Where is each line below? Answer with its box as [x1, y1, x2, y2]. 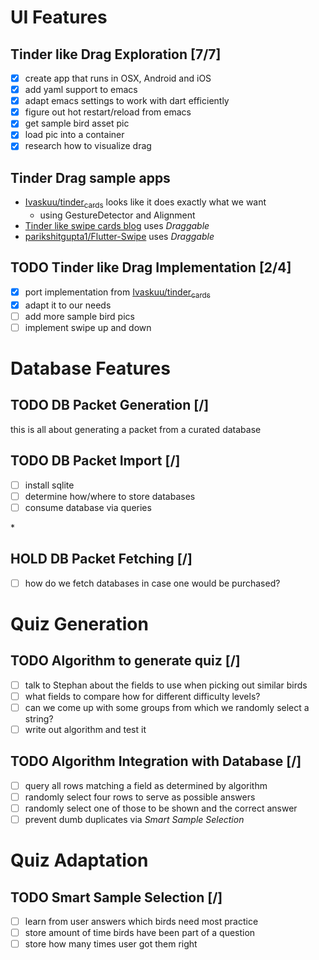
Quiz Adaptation [10, 849, 149, 872]
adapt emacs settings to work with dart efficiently [24, 95, 230, 107]
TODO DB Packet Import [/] [10, 452, 181, 470]
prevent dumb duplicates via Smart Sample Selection [24, 813, 245, 825]
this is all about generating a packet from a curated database [10, 423, 262, 435]
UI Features [10, 6, 108, 29]
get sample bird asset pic [24, 117, 130, 130]
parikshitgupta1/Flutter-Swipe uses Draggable [24, 231, 215, 243]
